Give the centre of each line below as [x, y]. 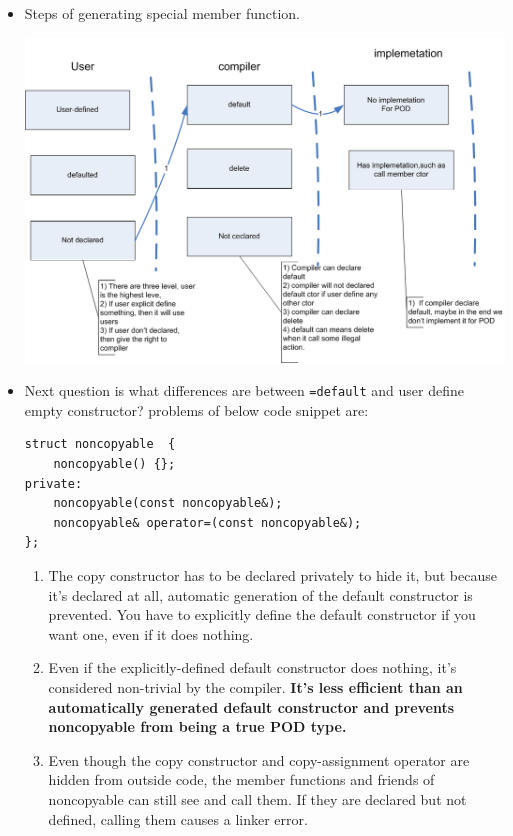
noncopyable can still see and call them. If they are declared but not [257, 798]
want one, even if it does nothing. [151, 633]
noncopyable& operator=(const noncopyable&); [207, 522]
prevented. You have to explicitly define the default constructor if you [262, 614]
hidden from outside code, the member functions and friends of [241, 779]
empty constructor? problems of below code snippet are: [196, 409]
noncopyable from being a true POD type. [197, 726]
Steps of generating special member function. [162, 13]
